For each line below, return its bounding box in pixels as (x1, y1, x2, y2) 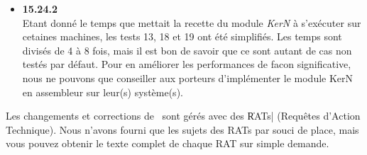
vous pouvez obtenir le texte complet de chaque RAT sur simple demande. (6, 136, 329, 151)
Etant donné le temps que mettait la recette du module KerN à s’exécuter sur (22, 15, 361, 30)
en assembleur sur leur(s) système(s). (22, 84, 183, 99)
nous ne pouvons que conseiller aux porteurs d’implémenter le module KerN (22, 70, 354, 85)
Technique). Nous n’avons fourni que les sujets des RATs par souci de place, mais (6, 122, 359, 137)
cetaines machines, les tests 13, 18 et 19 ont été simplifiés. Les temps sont (22, 29, 342, 44)
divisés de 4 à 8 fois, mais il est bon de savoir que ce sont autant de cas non (22, 42, 352, 57)
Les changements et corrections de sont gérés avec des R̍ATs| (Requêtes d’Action (6, 108, 361, 123)
